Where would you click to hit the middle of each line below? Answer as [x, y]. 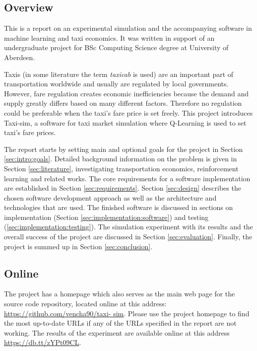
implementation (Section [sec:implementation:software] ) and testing [106, 217]
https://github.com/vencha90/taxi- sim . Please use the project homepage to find [127, 313]
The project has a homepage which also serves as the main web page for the [120, 294]
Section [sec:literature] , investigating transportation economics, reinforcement [121, 168]
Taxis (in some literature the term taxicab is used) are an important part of [119, 74]
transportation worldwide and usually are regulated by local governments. [116, 84]
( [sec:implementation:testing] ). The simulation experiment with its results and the [128, 227]
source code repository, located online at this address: [85, 304]
